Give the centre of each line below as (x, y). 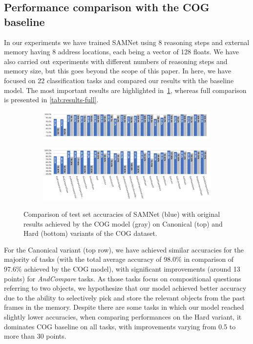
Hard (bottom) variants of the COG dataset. (90, 233)
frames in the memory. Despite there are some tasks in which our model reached (124, 307)
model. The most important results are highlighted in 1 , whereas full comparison (125, 90)
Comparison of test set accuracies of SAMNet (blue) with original (122, 214)
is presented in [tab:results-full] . (51, 100)
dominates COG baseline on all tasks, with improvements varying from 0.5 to (120, 326)
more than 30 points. (35, 336)
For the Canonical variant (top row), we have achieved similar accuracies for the (124, 249)
